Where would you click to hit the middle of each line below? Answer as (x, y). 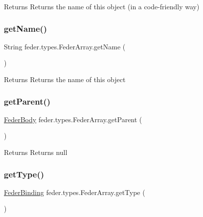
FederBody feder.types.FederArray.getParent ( (73, 119)
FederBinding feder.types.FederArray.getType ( (75, 192)
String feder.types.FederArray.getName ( (65, 46)
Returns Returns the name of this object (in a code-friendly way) (102, 6)
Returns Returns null (36, 152)
